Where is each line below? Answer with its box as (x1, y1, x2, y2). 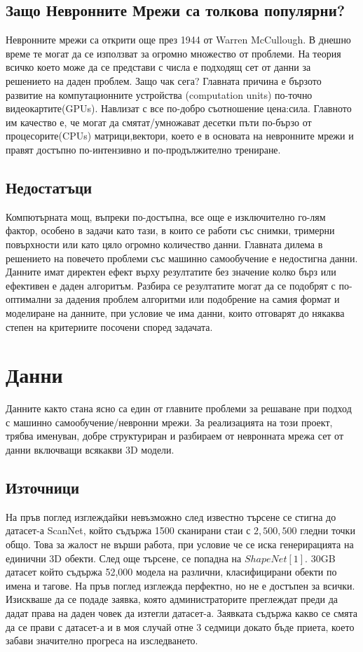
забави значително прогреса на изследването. (6, 633, 198, 648)
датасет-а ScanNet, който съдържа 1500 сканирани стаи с (6, 523, 251, 538)
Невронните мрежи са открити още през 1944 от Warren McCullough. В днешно (6, 32, 351, 47)
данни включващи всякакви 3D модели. (6, 442, 174, 456)
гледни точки (300, 523, 355, 538)
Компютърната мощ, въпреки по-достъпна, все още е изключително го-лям (6, 209, 326, 224)
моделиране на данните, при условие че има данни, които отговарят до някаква (6, 305, 345, 320)
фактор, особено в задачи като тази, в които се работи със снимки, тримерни (6, 223, 335, 238)
